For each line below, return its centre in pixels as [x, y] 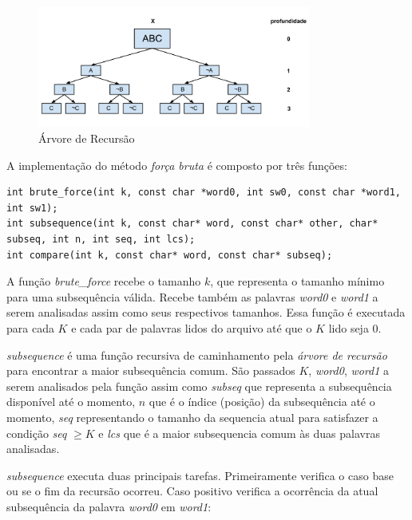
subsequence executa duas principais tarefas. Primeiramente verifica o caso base [200, 475]
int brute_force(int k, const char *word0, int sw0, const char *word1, [204, 193]
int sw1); [32, 208]
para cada [30, 327]
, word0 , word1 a [349, 370]
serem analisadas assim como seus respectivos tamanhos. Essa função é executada [206, 312]
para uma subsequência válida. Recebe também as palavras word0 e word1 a [192, 296]
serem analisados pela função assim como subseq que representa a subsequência [199, 386]
